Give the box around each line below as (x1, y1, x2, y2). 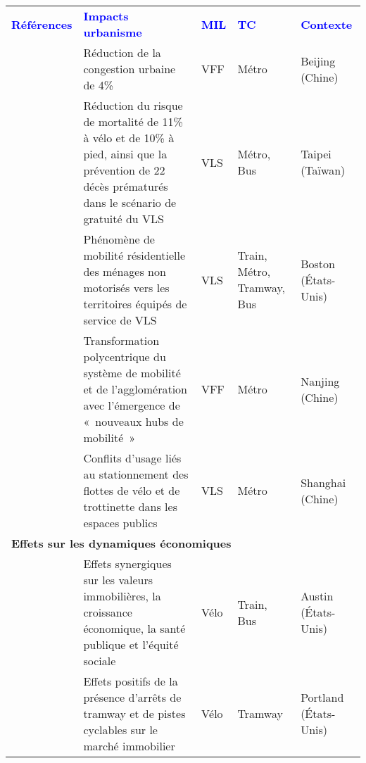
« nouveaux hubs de (83, 413, 184, 429)
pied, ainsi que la (83, 146, 168, 162)
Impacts (83, 8, 129, 24)
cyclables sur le (83, 721, 158, 738)
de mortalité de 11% (83, 113, 183, 130)
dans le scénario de (83, 194, 177, 210)
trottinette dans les (83, 498, 177, 515)
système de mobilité (83, 365, 181, 381)
